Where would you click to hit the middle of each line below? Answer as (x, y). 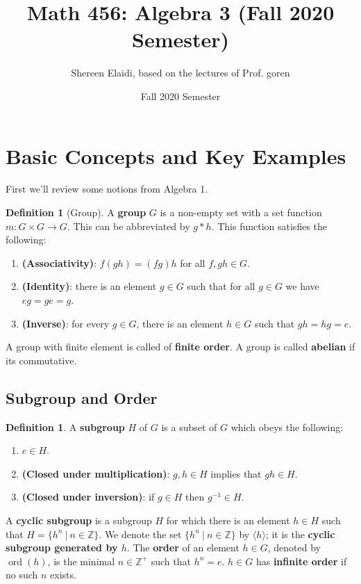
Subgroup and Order (82, 397)
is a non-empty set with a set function (241, 212)
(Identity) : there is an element (89, 286)
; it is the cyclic (300, 534)
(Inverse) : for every (66, 323)
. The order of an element (183, 547)
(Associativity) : (59, 262)
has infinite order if (301, 561)
